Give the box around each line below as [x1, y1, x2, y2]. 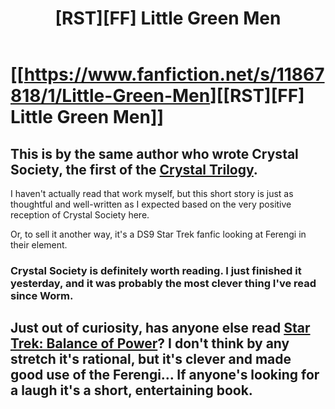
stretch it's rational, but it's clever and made [10, 351, 292, 368]
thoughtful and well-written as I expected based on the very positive [10, 198, 292, 210]
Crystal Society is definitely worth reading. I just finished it [10, 263, 302, 277]
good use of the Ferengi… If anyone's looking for [10, 367, 320, 384]
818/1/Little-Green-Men [10, 85, 211, 107]
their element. [10, 239, 68, 251]
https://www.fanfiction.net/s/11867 [23, 63, 325, 86]
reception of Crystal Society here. [10, 209, 150, 221]
